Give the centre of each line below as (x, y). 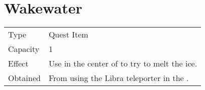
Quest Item (68, 34)
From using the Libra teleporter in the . (119, 78)
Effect (18, 63)
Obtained (24, 78)
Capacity (24, 49)
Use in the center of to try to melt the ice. (123, 63)
